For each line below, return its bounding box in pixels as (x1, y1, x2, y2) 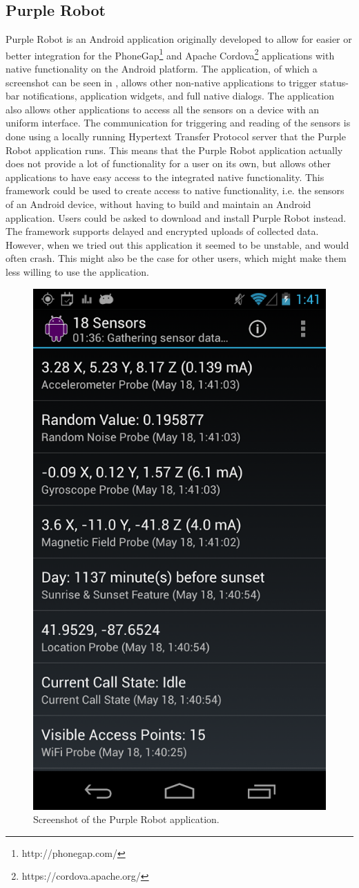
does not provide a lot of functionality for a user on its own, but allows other (6, 156, 331, 171)
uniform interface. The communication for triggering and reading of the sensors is (6, 115, 351, 130)
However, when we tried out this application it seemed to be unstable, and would (6, 237, 349, 252)
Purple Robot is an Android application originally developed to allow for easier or (6, 32, 352, 46)
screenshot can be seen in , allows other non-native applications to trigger (6, 75, 317, 89)
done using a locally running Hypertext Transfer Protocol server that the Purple (6, 129, 346, 144)
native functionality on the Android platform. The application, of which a (6, 62, 318, 76)
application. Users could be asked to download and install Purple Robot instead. (6, 210, 347, 225)
